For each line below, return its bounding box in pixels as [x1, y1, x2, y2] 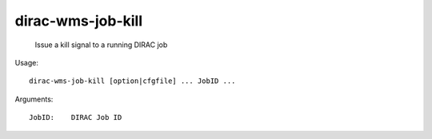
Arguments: [14, 94, 54, 104]
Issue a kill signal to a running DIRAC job [34, 40, 168, 50]
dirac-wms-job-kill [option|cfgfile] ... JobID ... [29, 77, 236, 85]
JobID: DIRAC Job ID [29, 113, 122, 122]
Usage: [14, 58, 39, 67]
